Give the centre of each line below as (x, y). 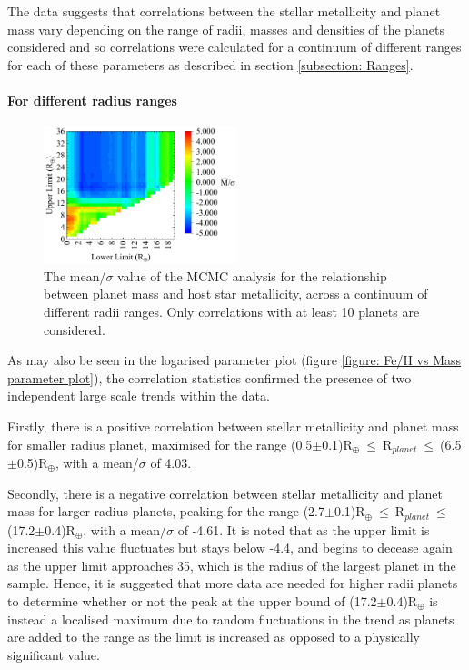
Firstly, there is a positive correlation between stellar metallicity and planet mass (233, 426)
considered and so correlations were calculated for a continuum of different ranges (234, 47)
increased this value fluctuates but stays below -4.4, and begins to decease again (230, 548)
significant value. (54, 654)
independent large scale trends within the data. (139, 396)
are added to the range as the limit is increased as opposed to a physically (214, 637)
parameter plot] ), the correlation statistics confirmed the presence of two (210, 377)
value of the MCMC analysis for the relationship (252, 275)
